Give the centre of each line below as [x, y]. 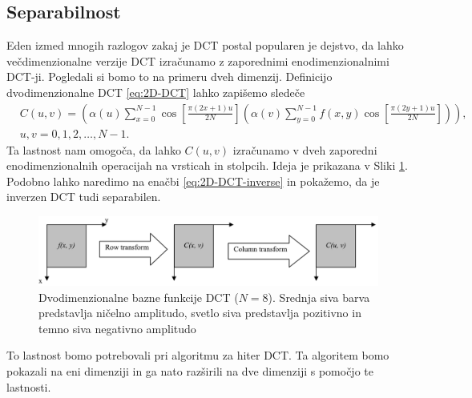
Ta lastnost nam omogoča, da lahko [94, 149]
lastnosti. [29, 386]
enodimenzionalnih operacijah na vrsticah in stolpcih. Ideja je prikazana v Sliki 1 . [207, 165]
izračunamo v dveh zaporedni [305, 149]
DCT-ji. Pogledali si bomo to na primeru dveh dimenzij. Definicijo [169, 76]
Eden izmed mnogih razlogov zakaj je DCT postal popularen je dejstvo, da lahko [205, 45]
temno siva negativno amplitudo [117, 328]
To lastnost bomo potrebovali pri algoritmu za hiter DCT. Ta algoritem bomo [198, 355]
